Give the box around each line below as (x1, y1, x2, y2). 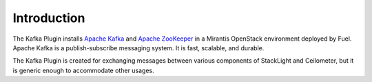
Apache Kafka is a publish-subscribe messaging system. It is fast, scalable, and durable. (12, 43, 265, 52)
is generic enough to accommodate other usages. (12, 66, 154, 74)
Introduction (12, 10, 85, 25)
